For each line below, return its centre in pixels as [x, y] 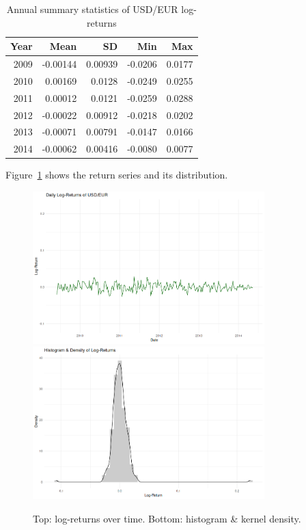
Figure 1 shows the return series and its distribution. [117, 175]
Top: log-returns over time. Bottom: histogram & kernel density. [167, 518]
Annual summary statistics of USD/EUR [92, 9]
